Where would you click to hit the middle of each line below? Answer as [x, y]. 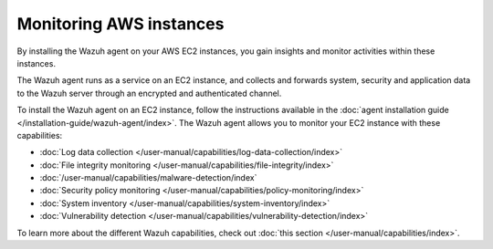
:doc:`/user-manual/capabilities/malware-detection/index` [148, 178]
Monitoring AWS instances [121, 24]
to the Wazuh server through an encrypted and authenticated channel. [149, 93]
